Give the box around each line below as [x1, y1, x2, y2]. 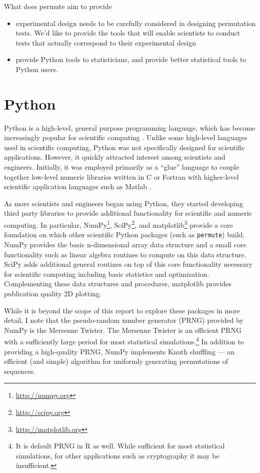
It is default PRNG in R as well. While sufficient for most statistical [15, 440, 225, 451]
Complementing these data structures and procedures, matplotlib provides [4, 278, 231, 289]
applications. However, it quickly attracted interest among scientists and [4, 152, 225, 162]
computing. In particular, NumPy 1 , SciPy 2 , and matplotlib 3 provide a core [4, 218, 233, 230]
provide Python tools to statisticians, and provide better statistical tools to [15, 54, 246, 65]
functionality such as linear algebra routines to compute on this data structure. [4, 249, 246, 259]
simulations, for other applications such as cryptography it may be [15, 450, 219, 460]
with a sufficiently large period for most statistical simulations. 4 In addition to [4, 335, 244, 346]
